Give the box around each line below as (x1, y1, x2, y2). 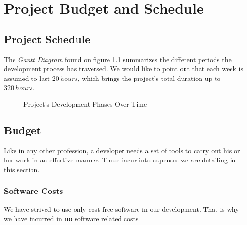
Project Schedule (4, 31, 91, 46)
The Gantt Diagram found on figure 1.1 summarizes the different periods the (4, 54, 232, 64)
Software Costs (4, 185, 63, 197)
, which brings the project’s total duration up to (77, 73, 221, 83)
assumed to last (4, 73, 50, 83)
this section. (4, 164, 40, 174)
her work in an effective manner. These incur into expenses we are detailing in (4, 155, 236, 165)
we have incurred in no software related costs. (4, 213, 140, 224)
